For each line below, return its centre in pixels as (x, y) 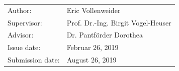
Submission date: (34, 60)
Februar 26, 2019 (93, 47)
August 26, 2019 (92, 60)
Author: (20, 10)
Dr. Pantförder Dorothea (105, 35)
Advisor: (21, 35)
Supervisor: (25, 22)
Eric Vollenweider (94, 10)
